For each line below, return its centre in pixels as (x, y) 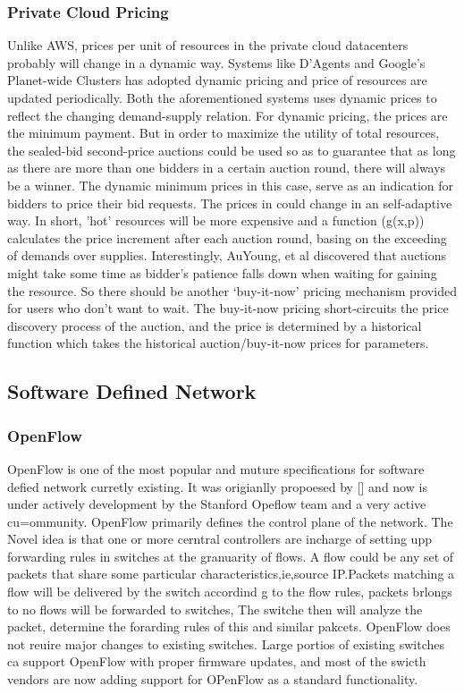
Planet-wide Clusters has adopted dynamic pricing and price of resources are (217, 80)
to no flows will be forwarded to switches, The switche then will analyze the (215, 609)
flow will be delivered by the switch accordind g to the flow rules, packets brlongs (230, 592)
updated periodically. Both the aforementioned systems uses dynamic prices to (222, 97)
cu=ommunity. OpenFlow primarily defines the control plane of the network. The (230, 521)
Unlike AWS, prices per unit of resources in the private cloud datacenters (208, 45)
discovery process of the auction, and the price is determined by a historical (215, 325)
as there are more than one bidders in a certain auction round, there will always (227, 168)
